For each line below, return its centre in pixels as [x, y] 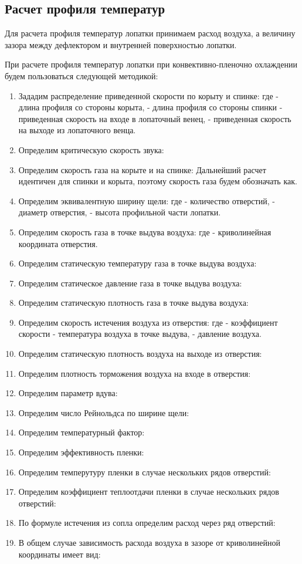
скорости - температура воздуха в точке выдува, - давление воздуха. [140, 334]
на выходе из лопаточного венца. [77, 130]
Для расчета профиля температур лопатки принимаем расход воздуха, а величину [150, 33]
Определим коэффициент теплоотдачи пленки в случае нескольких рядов [149, 492]
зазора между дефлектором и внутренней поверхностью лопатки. [121, 44]
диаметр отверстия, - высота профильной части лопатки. [120, 212]
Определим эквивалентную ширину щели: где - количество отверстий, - [147, 200]
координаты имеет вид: [60, 554]
